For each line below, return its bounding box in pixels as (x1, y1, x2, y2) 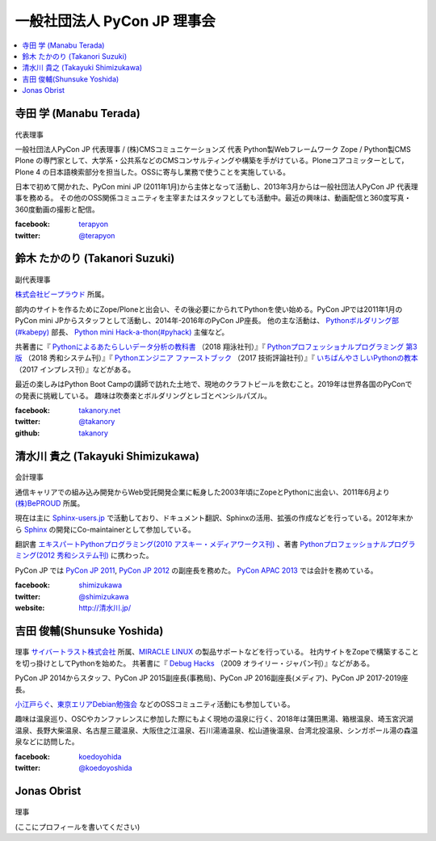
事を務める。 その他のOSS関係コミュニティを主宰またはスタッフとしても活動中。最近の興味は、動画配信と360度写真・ (15, 193, 412, 203)
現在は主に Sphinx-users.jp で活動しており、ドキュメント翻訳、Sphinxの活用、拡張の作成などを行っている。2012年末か (15, 513, 413, 523)
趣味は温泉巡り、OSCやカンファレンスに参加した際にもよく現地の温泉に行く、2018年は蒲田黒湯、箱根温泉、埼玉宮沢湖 (15, 714, 413, 724)
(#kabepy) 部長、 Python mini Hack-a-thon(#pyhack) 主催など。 (15, 327, 229, 337)
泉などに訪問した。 (15, 737, 79, 746)
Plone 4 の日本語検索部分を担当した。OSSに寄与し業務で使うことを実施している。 (15, 166, 291, 177)
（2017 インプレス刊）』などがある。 (15, 364, 136, 374)
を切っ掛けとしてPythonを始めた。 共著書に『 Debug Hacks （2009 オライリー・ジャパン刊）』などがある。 (15, 658, 375, 668)
